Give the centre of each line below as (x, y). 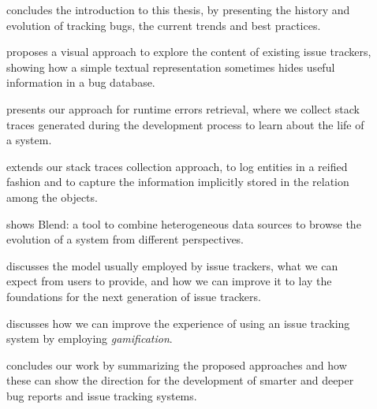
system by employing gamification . (90, 338)
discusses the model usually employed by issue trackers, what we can (172, 265)
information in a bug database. (81, 82)
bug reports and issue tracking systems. (102, 395)
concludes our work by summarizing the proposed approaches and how (177, 364)
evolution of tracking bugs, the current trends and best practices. (164, 25)
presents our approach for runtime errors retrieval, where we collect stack (183, 108)
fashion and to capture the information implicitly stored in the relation (178, 182)
